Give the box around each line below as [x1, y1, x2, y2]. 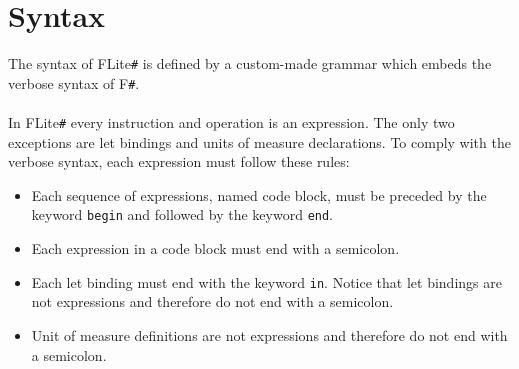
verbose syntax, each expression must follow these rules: [8, 151, 350, 172]
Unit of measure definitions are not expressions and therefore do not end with [31, 324, 508, 345]
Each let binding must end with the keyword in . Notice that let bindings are [31, 271, 502, 292]
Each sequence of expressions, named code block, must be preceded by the [31, 184, 487, 205]
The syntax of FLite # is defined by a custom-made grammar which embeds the [8, 53, 492, 74]
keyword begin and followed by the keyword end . [31, 204, 334, 225]
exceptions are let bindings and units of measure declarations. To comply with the [8, 131, 511, 152]
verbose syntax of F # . [8, 72, 140, 93]
